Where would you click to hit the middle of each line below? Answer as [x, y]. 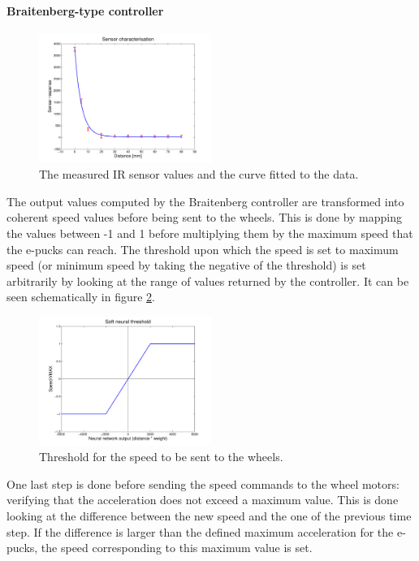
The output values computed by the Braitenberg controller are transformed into [205, 201]
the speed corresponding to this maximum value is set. [177, 548]
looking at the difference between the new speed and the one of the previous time [209, 516]
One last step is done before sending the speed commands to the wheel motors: [203, 483]
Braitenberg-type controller [85, 10]
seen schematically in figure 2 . [81, 297]
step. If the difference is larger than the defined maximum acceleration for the [200, 531]
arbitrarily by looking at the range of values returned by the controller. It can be [208, 280]
